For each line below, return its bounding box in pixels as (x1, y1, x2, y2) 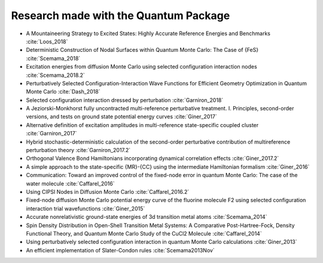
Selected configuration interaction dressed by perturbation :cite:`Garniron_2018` (26, 96, 224, 104)
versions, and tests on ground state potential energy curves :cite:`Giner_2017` (26, 113, 218, 120)
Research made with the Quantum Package (11, 9, 230, 22)
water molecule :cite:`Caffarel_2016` (26, 180, 115, 187)
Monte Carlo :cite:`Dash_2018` (26, 88, 100, 95)
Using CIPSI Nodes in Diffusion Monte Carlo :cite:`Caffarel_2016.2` (26, 188, 190, 195)
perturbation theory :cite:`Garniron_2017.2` (26, 147, 131, 154)
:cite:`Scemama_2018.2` (26, 72, 85, 79)
